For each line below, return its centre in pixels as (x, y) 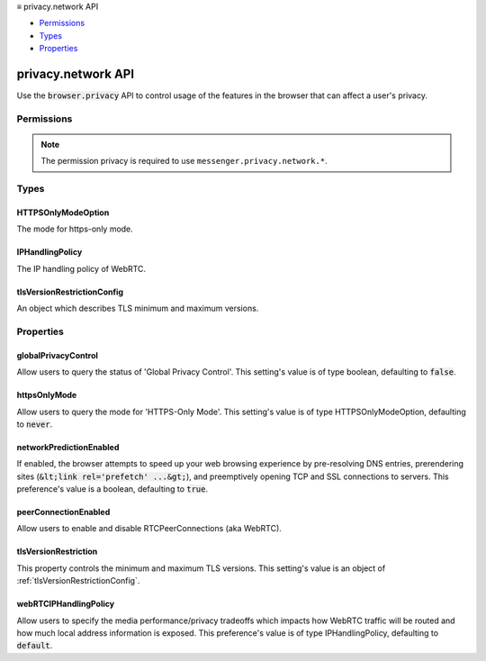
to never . (35, 424)
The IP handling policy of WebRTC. (81, 268)
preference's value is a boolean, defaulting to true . (112, 489)
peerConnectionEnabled (63, 512)
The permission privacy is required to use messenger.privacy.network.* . (184, 161)
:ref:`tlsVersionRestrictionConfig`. (78, 581)
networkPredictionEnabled (68, 447)
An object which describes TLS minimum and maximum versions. (138, 308)
